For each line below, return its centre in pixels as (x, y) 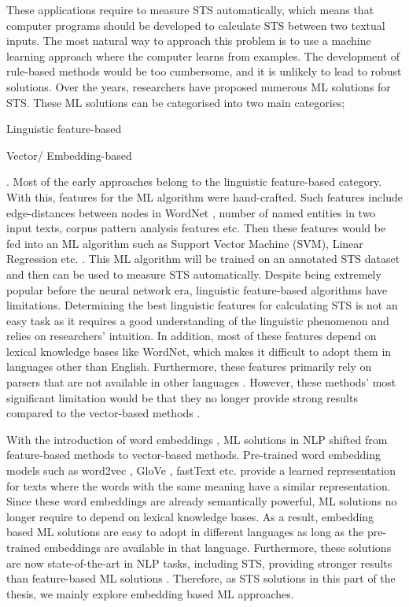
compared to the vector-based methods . (103, 413)
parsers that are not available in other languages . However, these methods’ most (201, 382)
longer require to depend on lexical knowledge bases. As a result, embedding (190, 516)
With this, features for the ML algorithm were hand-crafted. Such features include (204, 196)
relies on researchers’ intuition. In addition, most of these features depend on (192, 336)
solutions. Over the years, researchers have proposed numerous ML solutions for (199, 86)
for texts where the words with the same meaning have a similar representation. (199, 485)
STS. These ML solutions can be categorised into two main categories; (176, 102)
